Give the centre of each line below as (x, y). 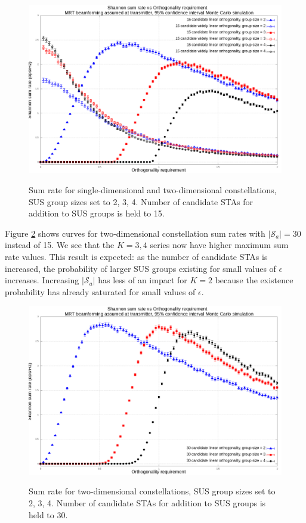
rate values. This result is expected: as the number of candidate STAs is (136, 256)
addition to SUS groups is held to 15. (97, 213)
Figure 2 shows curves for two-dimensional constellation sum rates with (135, 233)
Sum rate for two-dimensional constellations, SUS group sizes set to (152, 491)
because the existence (254, 280)
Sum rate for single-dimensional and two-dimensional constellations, (153, 189)
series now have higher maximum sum (219, 245)
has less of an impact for (143, 280)
